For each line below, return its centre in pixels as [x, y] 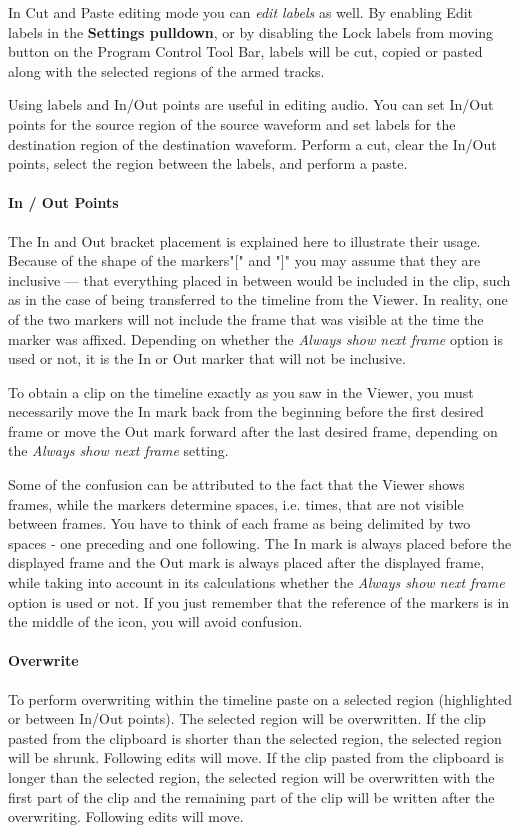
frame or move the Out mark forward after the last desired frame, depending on [253, 430]
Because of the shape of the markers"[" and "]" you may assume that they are [244, 260]
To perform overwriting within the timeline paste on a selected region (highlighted [260, 698]
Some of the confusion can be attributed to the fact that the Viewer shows [236, 484]
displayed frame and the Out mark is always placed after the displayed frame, [246, 562]
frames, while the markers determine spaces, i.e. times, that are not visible [236, 503]
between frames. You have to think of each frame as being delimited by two [239, 523]
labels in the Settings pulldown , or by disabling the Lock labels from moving [251, 31]
